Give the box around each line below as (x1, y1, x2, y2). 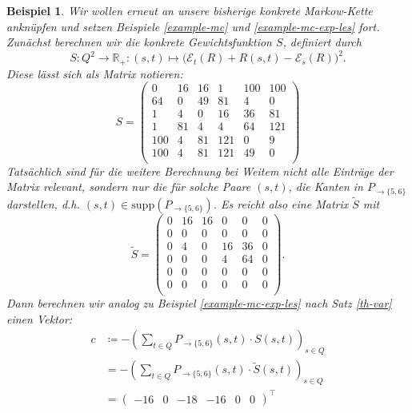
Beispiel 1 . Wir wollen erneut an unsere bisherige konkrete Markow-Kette (6, 2, 373, 18)
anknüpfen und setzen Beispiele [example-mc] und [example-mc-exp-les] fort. (6, 18, 380, 34)
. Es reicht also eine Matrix (213, 195, 349, 212)
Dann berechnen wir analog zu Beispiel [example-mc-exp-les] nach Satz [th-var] (6, 295, 392, 312)
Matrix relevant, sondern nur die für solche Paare (6, 178, 251, 195)
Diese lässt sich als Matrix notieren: (6, 65, 183, 81)
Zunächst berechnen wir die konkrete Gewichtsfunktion (6, 34, 272, 50)
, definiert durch (282, 34, 362, 50)
